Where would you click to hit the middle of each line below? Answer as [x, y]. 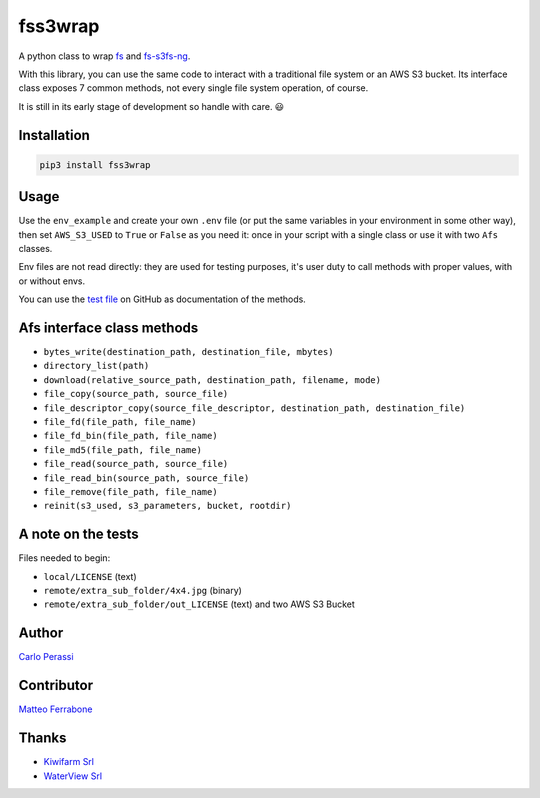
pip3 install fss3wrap [95, 164]
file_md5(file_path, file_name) [122, 449]
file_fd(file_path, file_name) [120, 422]
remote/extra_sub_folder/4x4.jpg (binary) [142, 591]
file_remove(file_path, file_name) [131, 491]
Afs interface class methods [108, 327]
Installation [54, 135]
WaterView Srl [73, 776]
